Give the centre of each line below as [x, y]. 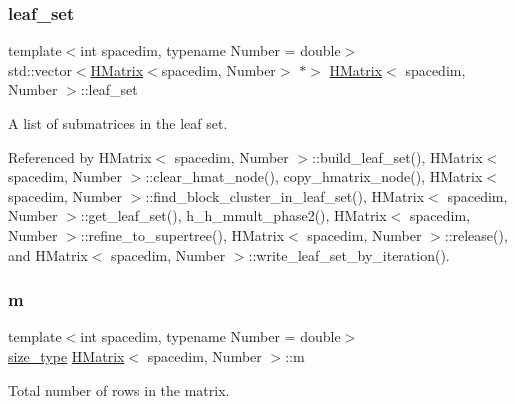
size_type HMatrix [66, 355]
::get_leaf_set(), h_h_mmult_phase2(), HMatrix [233, 215]
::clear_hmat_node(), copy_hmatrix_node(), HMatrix [314, 176]
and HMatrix [48, 254]
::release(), [476, 234]
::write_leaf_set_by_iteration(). [349, 254]
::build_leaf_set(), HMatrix [397, 156]
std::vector [40, 69]
